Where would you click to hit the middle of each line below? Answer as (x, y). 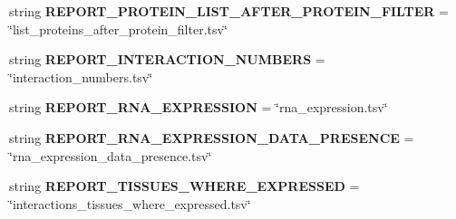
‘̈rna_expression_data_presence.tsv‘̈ (111, 155)
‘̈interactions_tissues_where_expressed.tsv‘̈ (130, 203)
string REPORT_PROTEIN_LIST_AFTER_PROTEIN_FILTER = (229, 11)
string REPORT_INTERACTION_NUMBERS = (167, 59)
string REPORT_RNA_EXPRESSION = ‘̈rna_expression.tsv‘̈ (199, 107)
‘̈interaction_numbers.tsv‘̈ (81, 76)
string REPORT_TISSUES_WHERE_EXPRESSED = (184, 186)
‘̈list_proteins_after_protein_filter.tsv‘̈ (118, 29)
